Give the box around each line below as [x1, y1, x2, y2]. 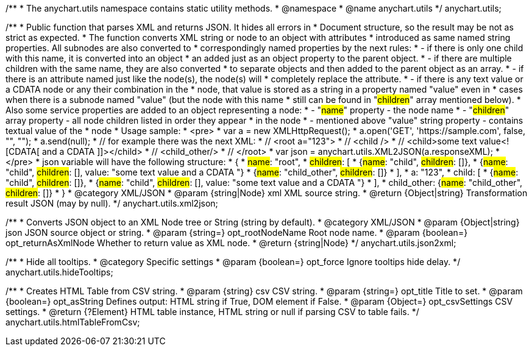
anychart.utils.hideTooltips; [5, 267, 113, 277]
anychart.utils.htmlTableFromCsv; [5, 317, 140, 327]
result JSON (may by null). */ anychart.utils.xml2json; [5, 198, 218, 208]
